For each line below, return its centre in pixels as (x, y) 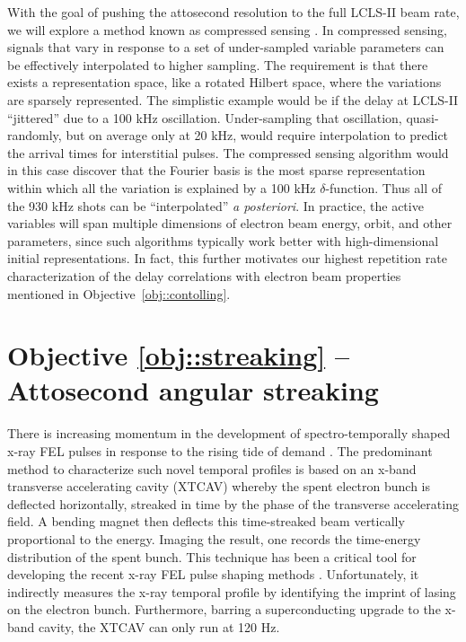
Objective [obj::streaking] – (179, 355)
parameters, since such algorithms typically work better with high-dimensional (223, 240)
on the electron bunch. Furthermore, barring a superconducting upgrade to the (224, 609)
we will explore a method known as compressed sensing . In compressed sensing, (227, 29)
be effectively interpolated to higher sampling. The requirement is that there (218, 64)
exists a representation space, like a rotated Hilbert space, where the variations (224, 82)
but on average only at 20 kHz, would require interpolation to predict (257, 135)
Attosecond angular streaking (193, 390)
